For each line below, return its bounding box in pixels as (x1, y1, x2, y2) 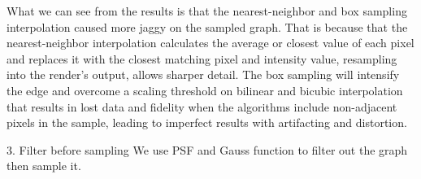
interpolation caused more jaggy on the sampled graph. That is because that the (7, 18, 408, 35)
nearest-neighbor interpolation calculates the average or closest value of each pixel (7, 34, 414, 51)
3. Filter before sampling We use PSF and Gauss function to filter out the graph (7, 141, 408, 158)
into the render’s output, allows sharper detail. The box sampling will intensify (7, 66, 400, 83)
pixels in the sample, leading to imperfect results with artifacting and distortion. (7, 114, 407, 131)
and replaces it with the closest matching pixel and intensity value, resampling (7, 50, 397, 67)
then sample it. (7, 157, 81, 174)
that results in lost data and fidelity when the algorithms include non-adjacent (7, 98, 397, 115)
